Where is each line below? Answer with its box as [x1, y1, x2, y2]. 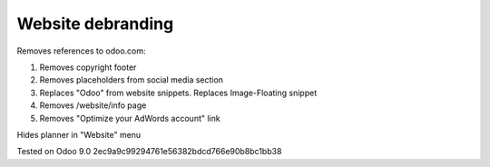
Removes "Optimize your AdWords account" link [39, 113, 221, 123]
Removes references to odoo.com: [16, 45, 146, 56]
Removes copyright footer [39, 62, 137, 73]
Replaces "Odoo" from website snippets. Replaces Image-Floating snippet [39, 87, 318, 98]
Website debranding [16, 14, 174, 34]
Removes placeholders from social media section [39, 74, 224, 85]
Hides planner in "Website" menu [16, 129, 142, 140]
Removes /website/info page [39, 100, 147, 111]
